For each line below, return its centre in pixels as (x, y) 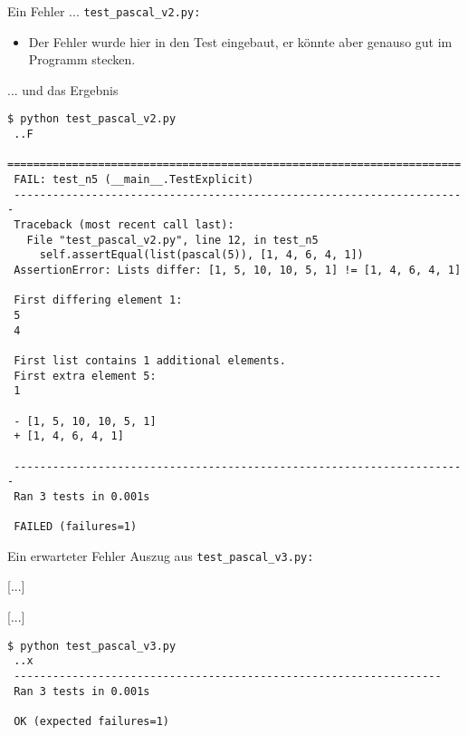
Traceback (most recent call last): (124, 225)
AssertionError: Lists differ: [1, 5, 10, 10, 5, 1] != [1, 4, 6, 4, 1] (238, 270)
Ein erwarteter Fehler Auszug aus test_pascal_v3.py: (161, 555)
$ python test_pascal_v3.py (92, 646)
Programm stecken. (82, 59)
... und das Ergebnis (63, 89)
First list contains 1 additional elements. (150, 360)
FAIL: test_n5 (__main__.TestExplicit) (134, 180)
